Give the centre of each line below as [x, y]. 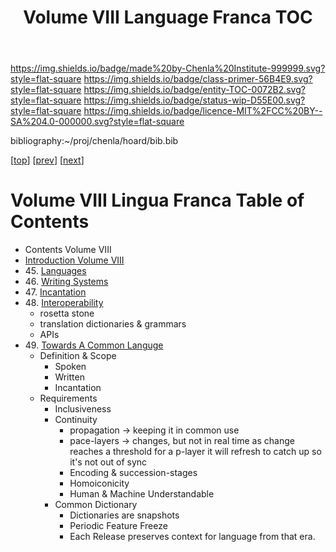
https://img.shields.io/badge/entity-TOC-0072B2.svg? [194, 90]
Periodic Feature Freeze [118, 526]
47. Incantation [55, 292]
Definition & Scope [78, 356]
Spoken [70, 367]
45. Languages [55, 271]
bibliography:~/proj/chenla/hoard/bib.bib [94, 141]
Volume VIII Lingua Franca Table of [157, 200]
